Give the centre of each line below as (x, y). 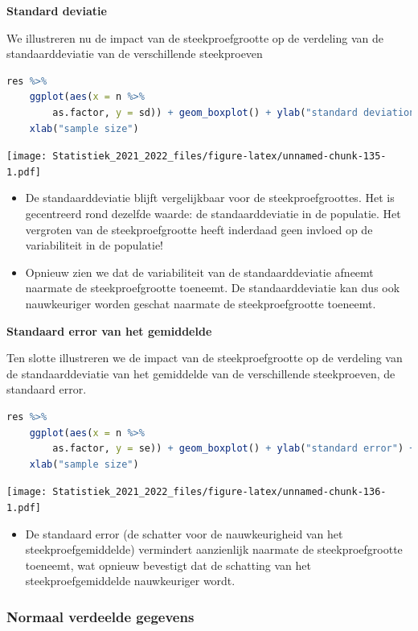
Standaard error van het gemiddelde (109, 330)
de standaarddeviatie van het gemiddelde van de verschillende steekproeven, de (201, 373)
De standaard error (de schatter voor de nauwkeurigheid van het (184, 533)
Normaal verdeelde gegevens (100, 616)
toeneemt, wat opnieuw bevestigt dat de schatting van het (168, 565)
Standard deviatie (57, 10)
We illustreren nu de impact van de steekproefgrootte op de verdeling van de (195, 37)
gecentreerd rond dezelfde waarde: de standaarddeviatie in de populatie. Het (213, 214)
